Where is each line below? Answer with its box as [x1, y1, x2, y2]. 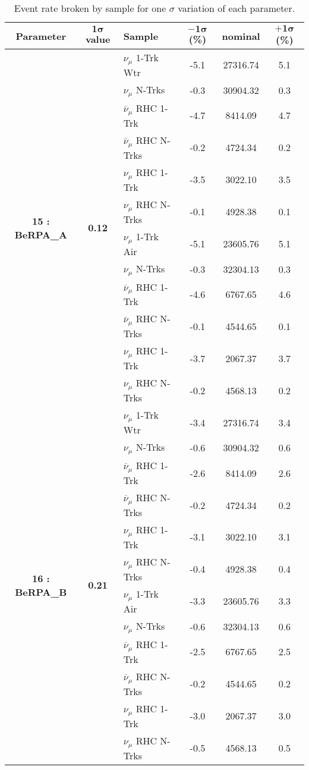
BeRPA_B [15, 584, 67, 599]
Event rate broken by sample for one [14, 1, 166, 15]
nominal [222, 29, 260, 43]
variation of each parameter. [178, 1, 295, 15]
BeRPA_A [14, 227, 67, 241]
